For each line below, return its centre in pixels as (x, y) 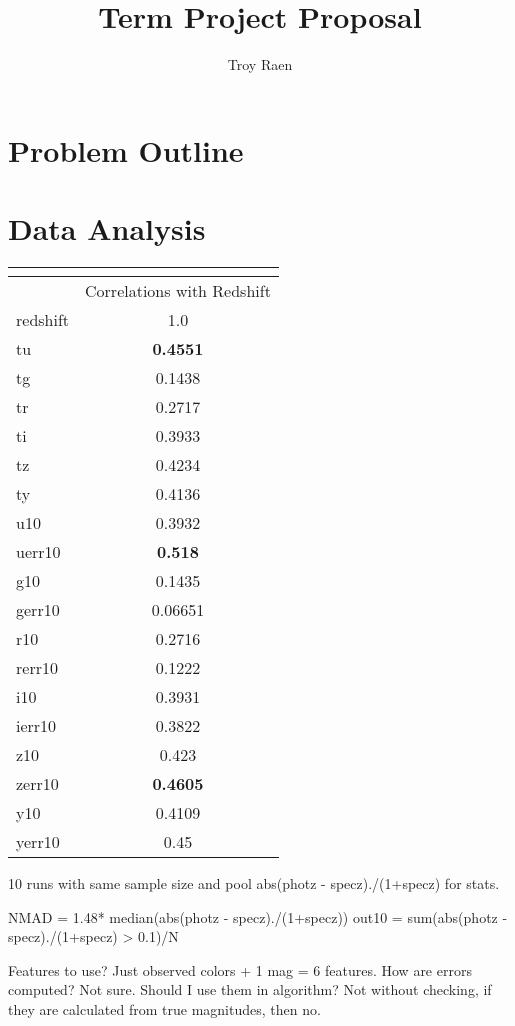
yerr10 (38, 842)
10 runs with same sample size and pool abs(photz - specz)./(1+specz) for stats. (254, 883)
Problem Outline (126, 149)
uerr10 (38, 552)
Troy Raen (260, 64)
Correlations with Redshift (178, 291)
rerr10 (37, 668)
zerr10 (37, 784)
